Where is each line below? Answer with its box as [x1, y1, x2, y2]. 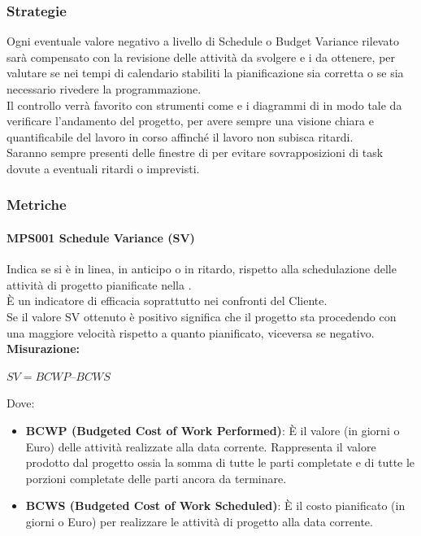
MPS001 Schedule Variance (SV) [7, 229, 195, 246]
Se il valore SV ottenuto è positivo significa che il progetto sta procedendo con [7, 307, 397, 325]
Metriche [7, 194, 67, 215]
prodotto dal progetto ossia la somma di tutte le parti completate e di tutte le [25, 454, 415, 471]
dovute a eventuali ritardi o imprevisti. [7, 159, 200, 176]
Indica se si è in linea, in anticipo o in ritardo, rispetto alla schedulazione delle [7, 260, 397, 277]
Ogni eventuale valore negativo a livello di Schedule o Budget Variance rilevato [7, 33, 399, 50]
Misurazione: [7, 340, 80, 357]
